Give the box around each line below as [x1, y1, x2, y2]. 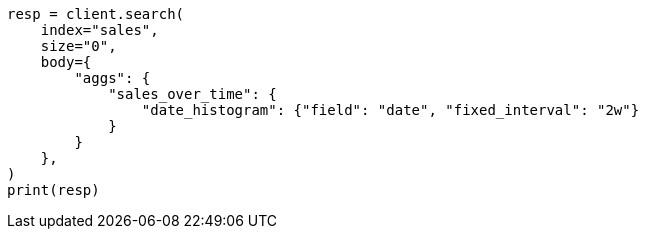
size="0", [40, 38, 117, 54]
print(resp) [7, 182, 100, 198]
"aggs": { [74, 70, 151, 86]
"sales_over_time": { [108, 86, 277, 102]
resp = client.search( [7, 6, 185, 22]
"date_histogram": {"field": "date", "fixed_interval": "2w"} [141, 102, 640, 118]
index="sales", [40, 22, 159, 38]
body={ [40, 54, 92, 70]
